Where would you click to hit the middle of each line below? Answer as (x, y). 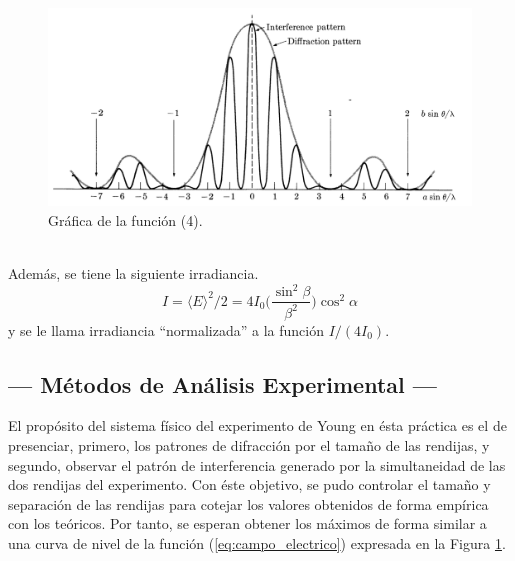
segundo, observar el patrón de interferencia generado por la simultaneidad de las (257, 464)
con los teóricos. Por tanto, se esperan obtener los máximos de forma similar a (247, 523)
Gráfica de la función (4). (125, 219)
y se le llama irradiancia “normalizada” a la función (166, 329)
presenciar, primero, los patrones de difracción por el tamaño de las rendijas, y (249, 445)
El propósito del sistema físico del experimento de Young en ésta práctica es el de (257, 425)
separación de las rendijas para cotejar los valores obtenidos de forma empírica (248, 503)
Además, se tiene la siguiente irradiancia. (133, 273)
